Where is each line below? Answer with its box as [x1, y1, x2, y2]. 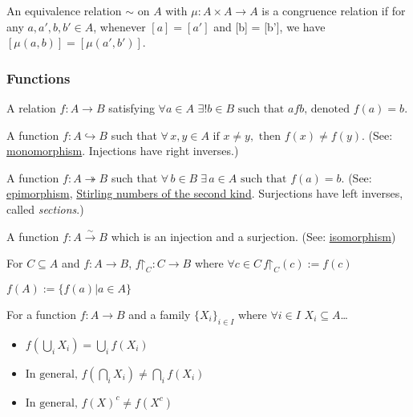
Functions [6, 67, 71, 88]
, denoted [304, 104, 350, 115]
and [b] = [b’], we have [213, 18, 326, 35]
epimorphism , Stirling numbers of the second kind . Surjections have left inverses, [6, 185, 403, 202]
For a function [6, 305, 76, 322]
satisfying [108, 100, 155, 116]
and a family [128, 305, 191, 322]
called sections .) [6, 200, 84, 217]
